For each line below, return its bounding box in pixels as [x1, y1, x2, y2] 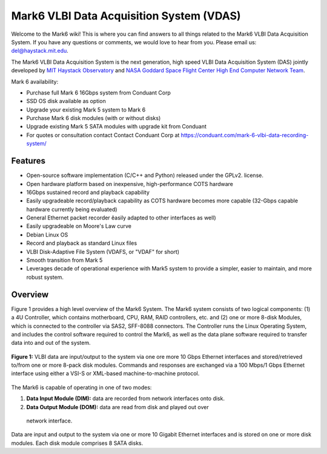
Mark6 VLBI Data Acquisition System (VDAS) [11, 9, 242, 22]
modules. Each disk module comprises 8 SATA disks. [11, 439, 144, 447]
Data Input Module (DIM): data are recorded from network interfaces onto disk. [26, 395, 225, 402]
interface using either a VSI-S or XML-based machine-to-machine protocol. [11, 370, 200, 377]
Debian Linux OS [26, 231, 68, 238]
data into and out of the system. [11, 339, 91, 347]
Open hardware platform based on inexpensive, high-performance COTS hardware [26, 180, 233, 187]
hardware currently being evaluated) [26, 205, 117, 213]
